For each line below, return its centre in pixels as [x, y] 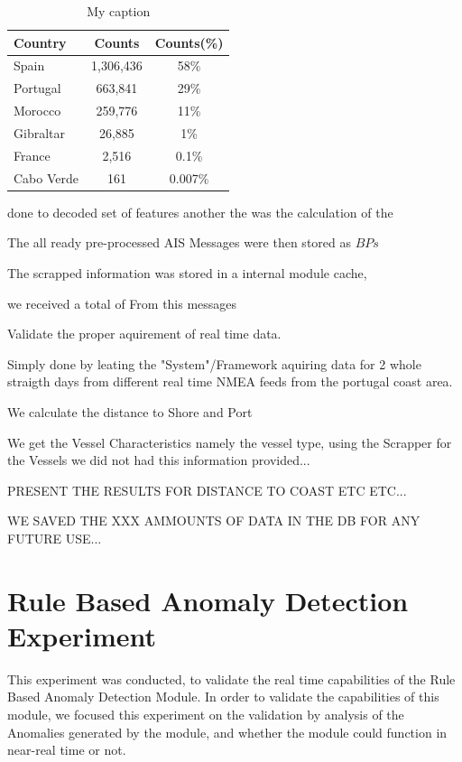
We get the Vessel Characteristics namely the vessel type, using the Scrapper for [230, 442]
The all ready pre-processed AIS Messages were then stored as [179, 242]
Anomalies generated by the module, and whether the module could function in [227, 732]
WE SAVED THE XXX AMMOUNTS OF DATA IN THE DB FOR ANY [214, 520]
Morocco [37, 111]
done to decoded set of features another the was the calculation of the [200, 212]
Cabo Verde [46, 177]
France [32, 155]
